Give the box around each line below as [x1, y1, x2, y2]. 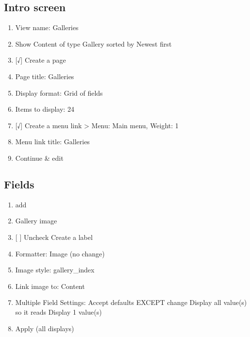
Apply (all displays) [15, 323, 74, 333]
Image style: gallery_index [15, 265, 95, 275]
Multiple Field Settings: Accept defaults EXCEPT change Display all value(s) [15, 297, 247, 307]
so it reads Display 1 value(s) [15, 306, 102, 317]
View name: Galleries [15, 22, 79, 33]
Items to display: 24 [15, 104, 74, 114]
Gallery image [15, 216, 57, 226]
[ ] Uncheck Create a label [15, 232, 93, 242]
